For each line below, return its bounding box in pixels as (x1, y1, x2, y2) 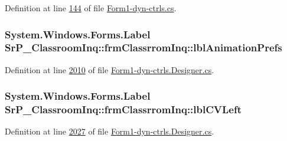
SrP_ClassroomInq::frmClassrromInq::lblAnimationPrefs (5, 40, 282, 55)
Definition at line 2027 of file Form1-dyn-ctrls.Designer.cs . (5, 125, 214, 137)
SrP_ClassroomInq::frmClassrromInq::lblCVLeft (5, 102, 242, 117)
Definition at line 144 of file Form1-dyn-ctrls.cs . (5, 2, 177, 14)
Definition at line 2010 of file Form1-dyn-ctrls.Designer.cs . (5, 63, 214, 76)
